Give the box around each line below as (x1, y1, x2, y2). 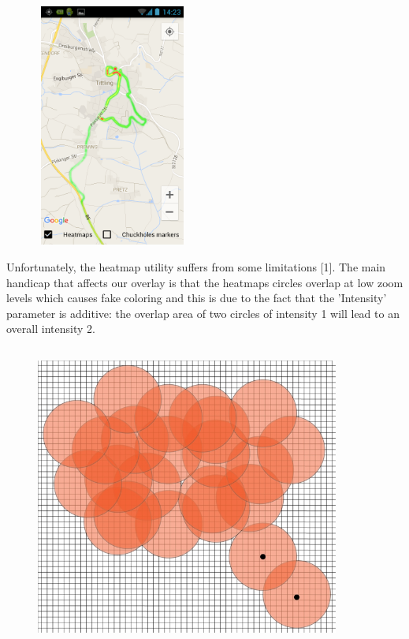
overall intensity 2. (6, 320, 95, 337)
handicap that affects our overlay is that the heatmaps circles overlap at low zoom (6, 274, 403, 290)
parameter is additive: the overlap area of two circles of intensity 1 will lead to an (6, 305, 400, 321)
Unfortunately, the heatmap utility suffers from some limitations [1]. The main (6, 258, 386, 275)
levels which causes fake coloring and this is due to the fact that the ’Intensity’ (6, 290, 387, 306)
